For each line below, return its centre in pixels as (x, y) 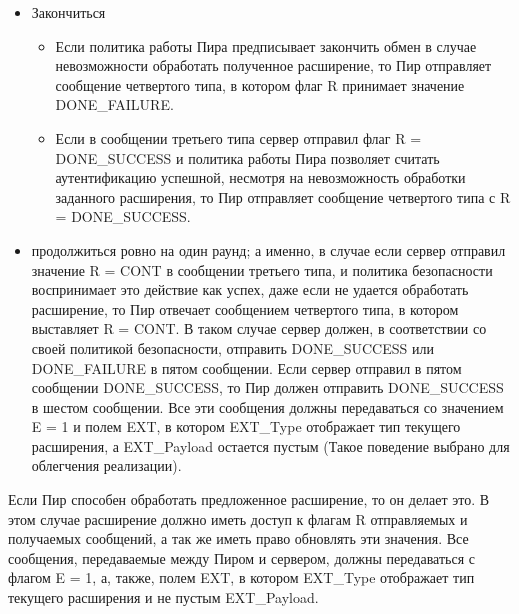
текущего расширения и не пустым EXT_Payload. (163, 597)
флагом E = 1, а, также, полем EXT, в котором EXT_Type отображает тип (241, 577)
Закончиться (68, 12)
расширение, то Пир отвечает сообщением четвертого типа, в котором (245, 308)
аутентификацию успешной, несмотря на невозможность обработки (260, 177)
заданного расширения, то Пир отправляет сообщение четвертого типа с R (283, 196)
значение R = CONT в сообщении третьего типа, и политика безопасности (262, 269)
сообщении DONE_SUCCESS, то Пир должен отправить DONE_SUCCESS (267, 387)
